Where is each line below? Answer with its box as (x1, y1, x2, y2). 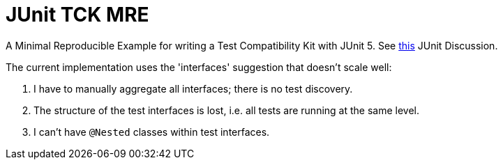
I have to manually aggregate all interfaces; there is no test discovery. (33, 82, 353, 95)
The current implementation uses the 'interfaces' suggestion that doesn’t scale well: (6, 61, 392, 73)
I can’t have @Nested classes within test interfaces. (33, 125, 270, 138)
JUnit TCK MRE (6, 3, 149, 26)
